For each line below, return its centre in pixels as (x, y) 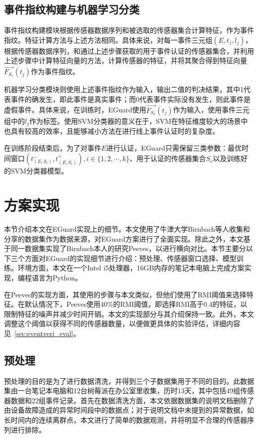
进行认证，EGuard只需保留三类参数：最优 (174, 147)
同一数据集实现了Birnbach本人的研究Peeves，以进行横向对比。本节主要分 (128, 248)
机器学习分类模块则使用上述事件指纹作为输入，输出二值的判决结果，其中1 (124, 89)
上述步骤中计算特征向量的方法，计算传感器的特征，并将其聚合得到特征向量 (126, 60)
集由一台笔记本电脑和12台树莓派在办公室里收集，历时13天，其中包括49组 (122, 391)
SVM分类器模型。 (39, 171)
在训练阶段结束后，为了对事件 (53, 147)
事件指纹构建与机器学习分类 (72, 9)
